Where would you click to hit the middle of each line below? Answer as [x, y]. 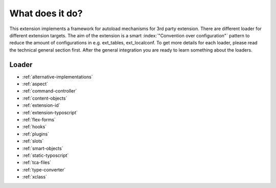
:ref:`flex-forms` [39, 120]
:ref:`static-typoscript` [45, 155]
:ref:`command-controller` [50, 91]
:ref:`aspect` [35, 84]
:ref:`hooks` [34, 127]
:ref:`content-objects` [45, 98]
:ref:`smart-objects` [43, 148]
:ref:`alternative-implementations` [57, 77]
